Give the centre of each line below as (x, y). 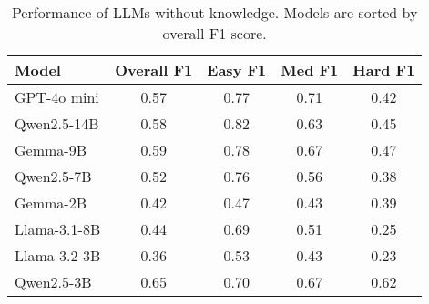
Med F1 (310, 70)
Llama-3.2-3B (58, 255)
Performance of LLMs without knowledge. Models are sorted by (214, 12)
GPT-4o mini (57, 97)
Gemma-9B (51, 150)
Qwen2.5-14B (57, 123)
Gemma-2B (51, 203)
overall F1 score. (214, 33)
